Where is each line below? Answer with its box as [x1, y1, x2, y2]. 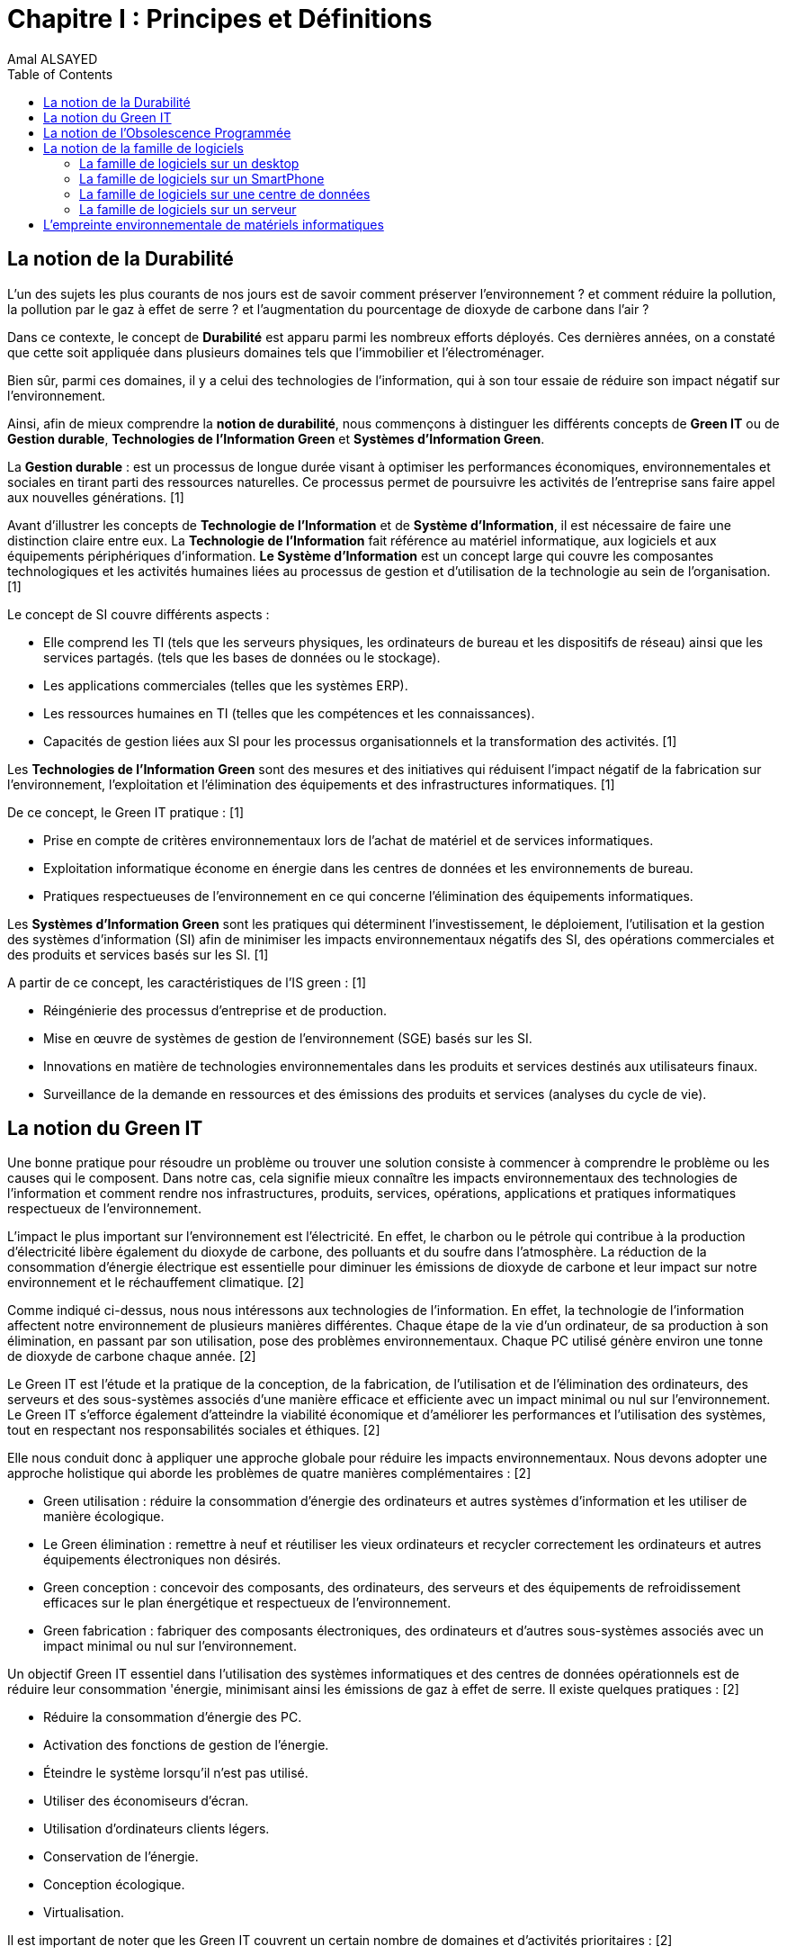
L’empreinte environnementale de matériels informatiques [43, 216, 384, 232]
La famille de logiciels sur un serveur [79, 201, 297, 217]
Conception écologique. [43, 1877, 185, 1893]
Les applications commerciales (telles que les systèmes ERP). [43, 677, 408, 693]
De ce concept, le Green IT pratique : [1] [7, 804, 244, 820]
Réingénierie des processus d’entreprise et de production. [43, 1002, 388, 1018]
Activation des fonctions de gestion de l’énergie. [43, 1737, 329, 1753]
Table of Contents [7, 66, 113, 82]
